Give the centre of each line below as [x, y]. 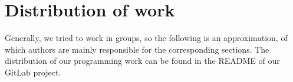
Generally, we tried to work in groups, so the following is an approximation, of [146, 38]
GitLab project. [33, 72]
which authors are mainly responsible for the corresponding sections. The [137, 49]
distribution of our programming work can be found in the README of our [142, 61]
